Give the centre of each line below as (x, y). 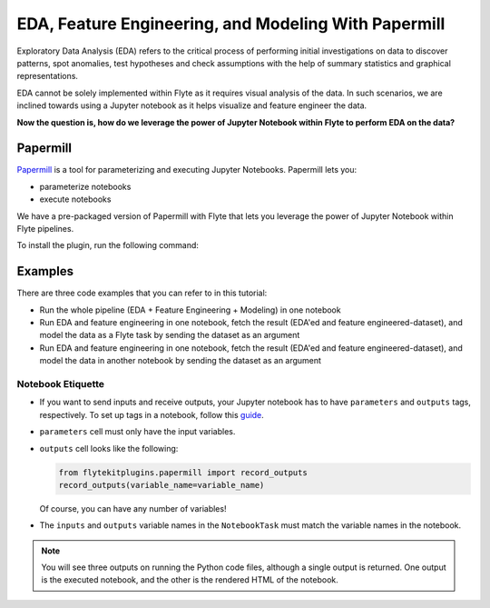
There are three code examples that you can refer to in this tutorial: (142, 293)
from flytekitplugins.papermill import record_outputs (183, 472)
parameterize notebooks (85, 186)
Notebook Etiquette (60, 384)
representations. (48, 76)
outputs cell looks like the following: (109, 448)
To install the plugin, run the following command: (108, 245)
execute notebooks (75, 199)
